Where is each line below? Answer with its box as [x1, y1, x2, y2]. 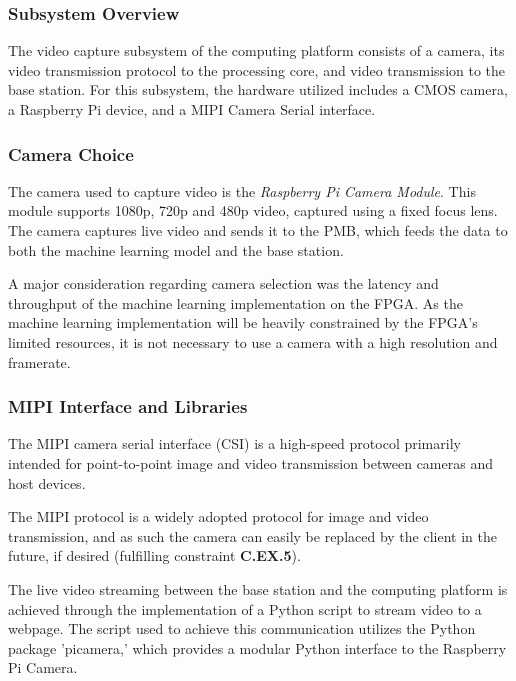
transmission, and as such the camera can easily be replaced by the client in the [8, 525, 497, 546]
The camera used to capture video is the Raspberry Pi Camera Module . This [8, 180, 476, 201]
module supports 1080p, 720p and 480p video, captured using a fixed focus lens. [8, 200, 498, 221]
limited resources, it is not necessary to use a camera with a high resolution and [8, 331, 498, 352]
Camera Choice [8, 141, 134, 166]
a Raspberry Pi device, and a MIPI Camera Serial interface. [8, 99, 376, 119]
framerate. [8, 351, 71, 372]
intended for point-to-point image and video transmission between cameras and [8, 452, 493, 473]
